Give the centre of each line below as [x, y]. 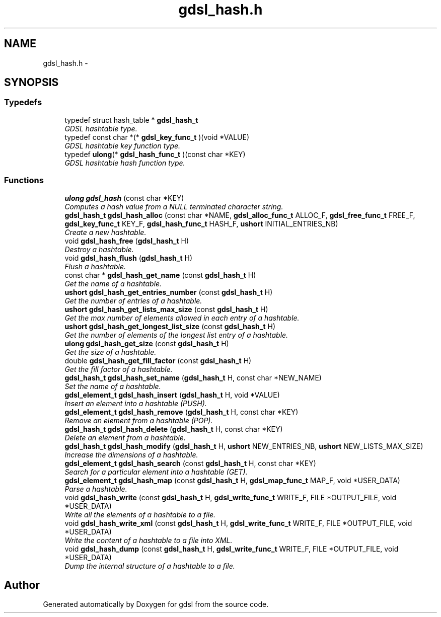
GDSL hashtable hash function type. [125, 163]
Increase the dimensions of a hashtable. [131, 454]
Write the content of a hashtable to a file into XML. [149, 540]
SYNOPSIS [31, 83]
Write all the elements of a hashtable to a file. [140, 514]
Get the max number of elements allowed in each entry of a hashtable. [182, 318]
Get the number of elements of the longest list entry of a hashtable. [176, 335]
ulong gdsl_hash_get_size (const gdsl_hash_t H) [147, 343]
